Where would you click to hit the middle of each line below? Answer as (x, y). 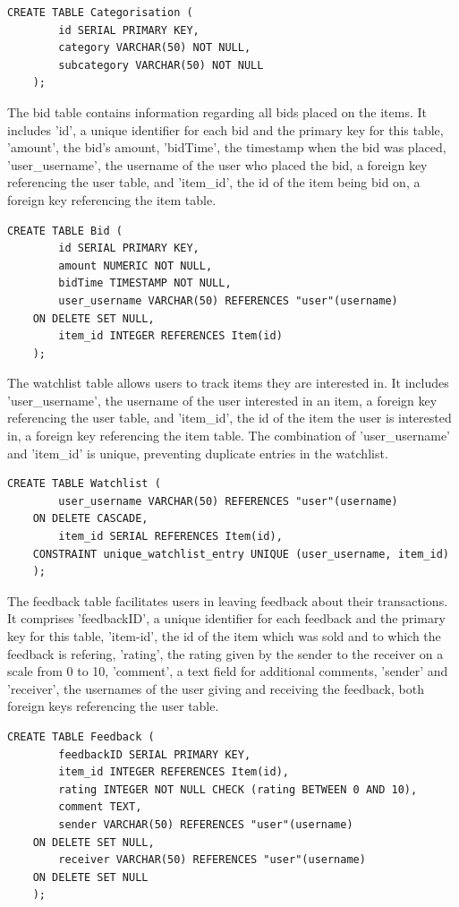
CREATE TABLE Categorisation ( (100, 13)
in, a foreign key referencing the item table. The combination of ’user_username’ (229, 436)
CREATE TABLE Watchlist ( (84, 484)
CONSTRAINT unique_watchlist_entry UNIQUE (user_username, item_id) (241, 554)
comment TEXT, (100, 807)
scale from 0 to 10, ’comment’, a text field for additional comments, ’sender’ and (228, 671)
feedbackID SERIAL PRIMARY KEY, (155, 754)
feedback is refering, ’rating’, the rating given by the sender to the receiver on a (225, 653)
